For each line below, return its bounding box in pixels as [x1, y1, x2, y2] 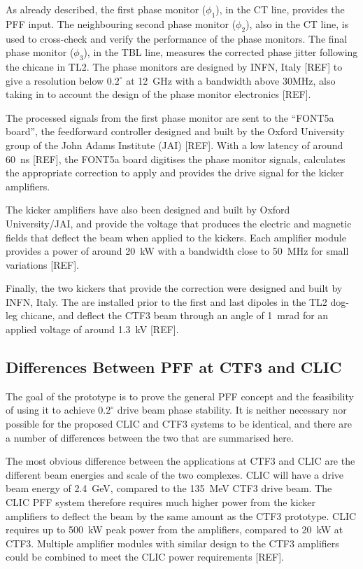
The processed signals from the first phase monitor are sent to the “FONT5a [6, 110, 334, 125]
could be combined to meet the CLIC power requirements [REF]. [6, 549, 284, 564]
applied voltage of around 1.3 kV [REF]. [6, 322, 179, 337]
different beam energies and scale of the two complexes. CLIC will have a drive [6, 467, 344, 482]
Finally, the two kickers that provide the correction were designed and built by [6, 281, 343, 295]
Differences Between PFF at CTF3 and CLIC [6, 356, 342, 378]
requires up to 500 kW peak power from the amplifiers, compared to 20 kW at [6, 522, 343, 537]
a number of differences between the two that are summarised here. [6, 430, 294, 444]
